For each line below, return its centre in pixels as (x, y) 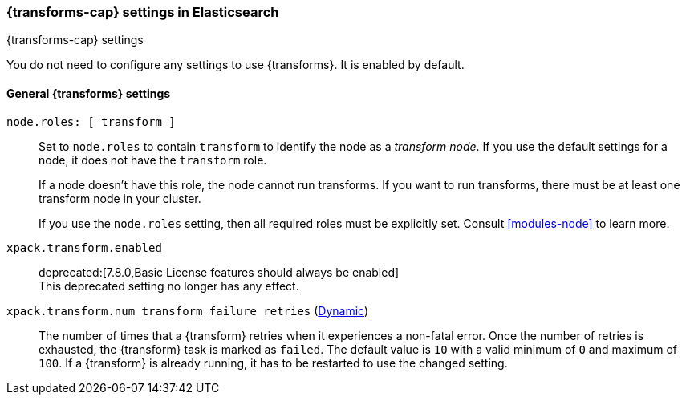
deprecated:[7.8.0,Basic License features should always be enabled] (219, 272)
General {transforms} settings (89, 93)
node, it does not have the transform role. (153, 160)
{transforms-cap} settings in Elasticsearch (143, 12)
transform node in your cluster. (120, 198)
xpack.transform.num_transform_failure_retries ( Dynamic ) (188, 310)
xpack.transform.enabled (84, 247)
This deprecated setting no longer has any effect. (169, 286)
